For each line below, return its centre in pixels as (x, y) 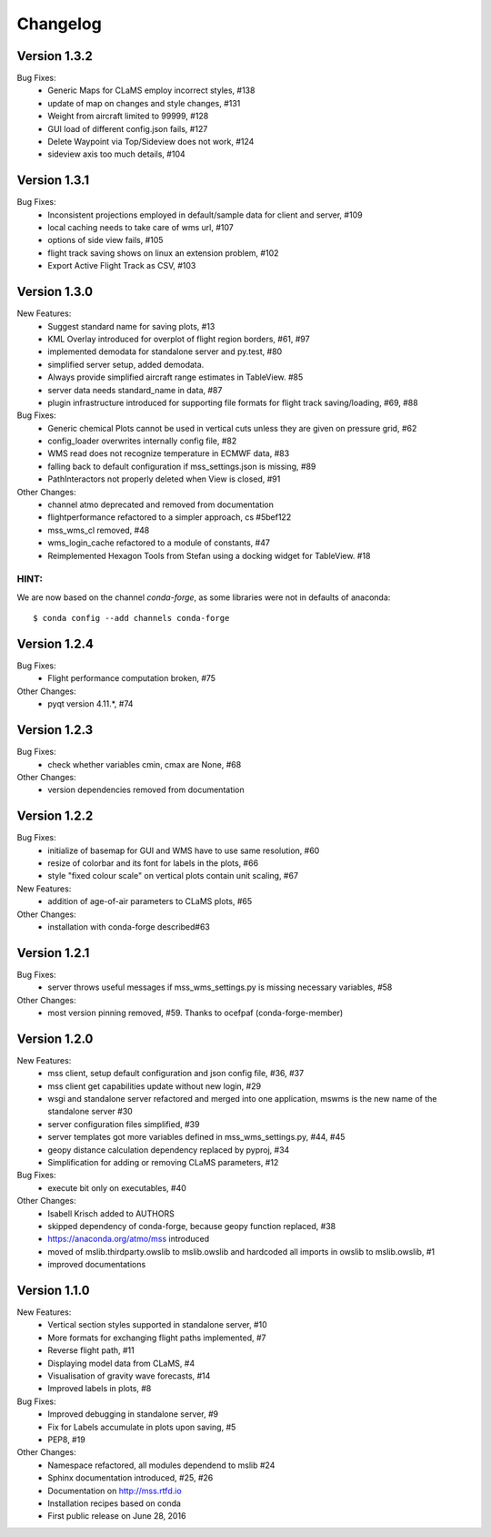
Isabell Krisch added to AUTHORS (111, 1213)
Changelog (59, 24)
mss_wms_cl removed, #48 (99, 530)
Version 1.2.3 (55, 730)
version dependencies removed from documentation (146, 790)
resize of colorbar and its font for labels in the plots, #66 (153, 863)
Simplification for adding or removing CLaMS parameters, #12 (163, 1163)
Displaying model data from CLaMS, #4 (121, 1363)
